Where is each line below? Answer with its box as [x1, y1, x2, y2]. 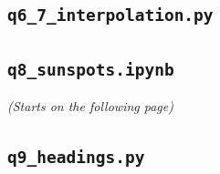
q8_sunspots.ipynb [7, 59, 174, 79]
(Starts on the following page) [7, 97, 173, 116]
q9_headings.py [7, 148, 145, 168]
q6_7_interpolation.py [7, 5, 214, 26]
